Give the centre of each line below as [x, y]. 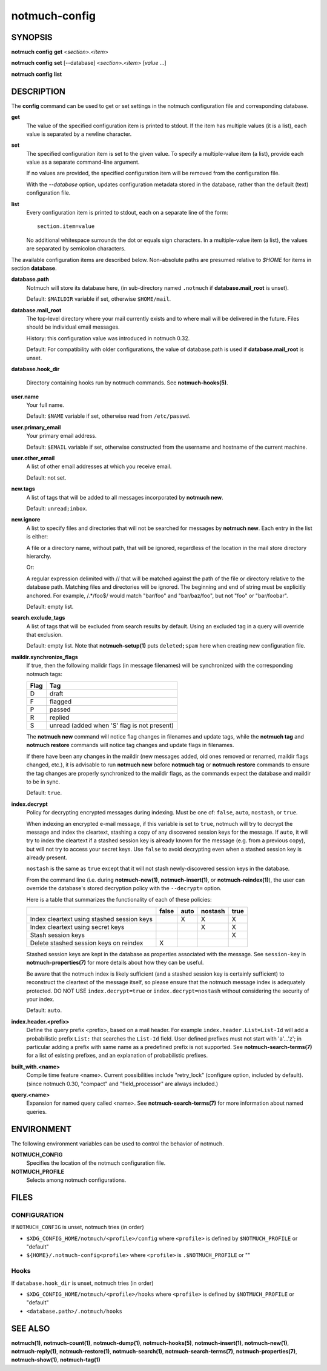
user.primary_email [36, 427]
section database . [34, 268]
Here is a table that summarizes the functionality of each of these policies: [119, 899]
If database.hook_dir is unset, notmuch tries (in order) [82, 1283]
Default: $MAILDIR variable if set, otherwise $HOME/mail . [99, 299]
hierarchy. [39, 556]
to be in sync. [43, 782]
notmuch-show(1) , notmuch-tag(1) [56, 1360]
